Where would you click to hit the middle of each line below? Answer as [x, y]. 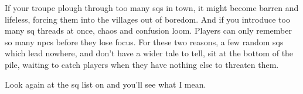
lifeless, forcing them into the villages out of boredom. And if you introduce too [147, 19]
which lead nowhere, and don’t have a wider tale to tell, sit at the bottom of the [149, 53]
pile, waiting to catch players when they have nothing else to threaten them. [142, 64]
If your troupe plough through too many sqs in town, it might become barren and [152, 8]
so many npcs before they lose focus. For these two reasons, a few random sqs [144, 41]
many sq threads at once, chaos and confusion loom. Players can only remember [148, 30]
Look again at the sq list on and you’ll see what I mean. [105, 84]
